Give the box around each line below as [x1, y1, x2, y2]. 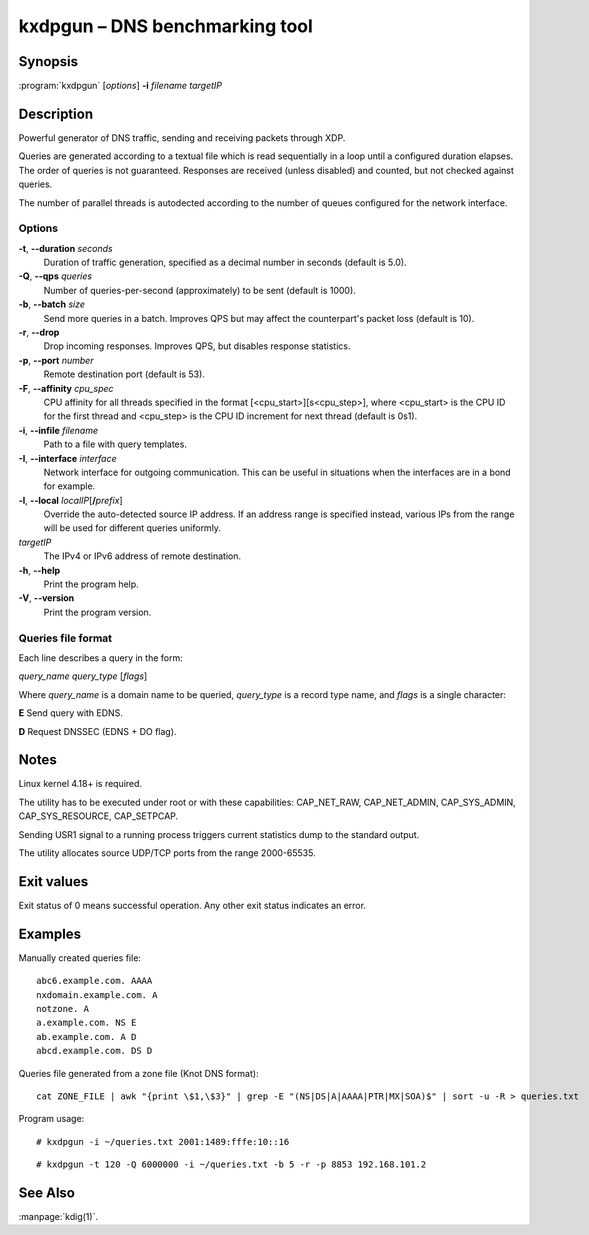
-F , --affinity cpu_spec [18, 382, 114, 394]
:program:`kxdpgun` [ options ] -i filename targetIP [18, 80, 223, 92]
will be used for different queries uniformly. [43, 522, 222, 534]
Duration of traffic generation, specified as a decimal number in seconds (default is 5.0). [43, 256, 407, 269]
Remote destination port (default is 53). [43, 368, 205, 380]
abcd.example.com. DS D [36, 1045, 153, 1057]
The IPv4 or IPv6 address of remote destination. [43, 550, 242, 562]
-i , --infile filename [18, 424, 99, 436]
